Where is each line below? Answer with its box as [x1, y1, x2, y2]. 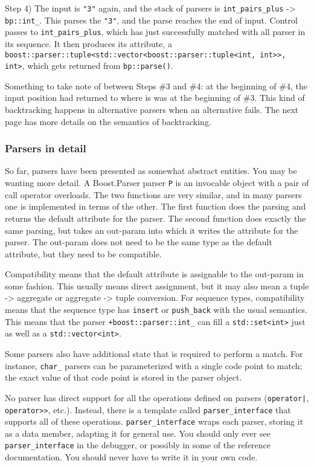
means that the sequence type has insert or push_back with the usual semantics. [5, 303, 308, 316]
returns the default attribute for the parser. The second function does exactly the [5, 211, 306, 224]
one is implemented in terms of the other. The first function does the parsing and [5, 200, 306, 213]
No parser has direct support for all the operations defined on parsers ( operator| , [5, 391, 309, 404]
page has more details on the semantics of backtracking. [5, 115, 211, 127]
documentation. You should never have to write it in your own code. [5, 451, 258, 463]
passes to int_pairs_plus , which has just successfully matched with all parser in [5, 25, 306, 38]
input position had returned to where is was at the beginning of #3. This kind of [5, 91, 305, 104]
